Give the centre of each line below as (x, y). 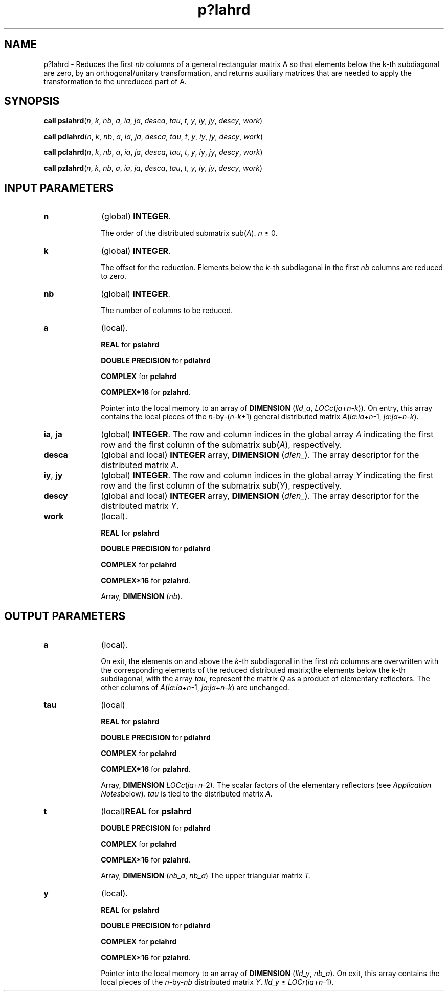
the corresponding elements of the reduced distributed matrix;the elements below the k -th (253, 670)
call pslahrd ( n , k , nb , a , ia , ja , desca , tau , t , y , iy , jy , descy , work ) (153, 121)
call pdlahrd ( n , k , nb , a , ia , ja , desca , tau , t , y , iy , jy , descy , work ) (153, 137)
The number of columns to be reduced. (167, 311)
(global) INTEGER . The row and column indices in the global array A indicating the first (267, 435)
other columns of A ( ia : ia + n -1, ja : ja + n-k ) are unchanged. (195, 688)
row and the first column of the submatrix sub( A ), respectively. (221, 445)
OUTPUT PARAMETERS (65, 616)
